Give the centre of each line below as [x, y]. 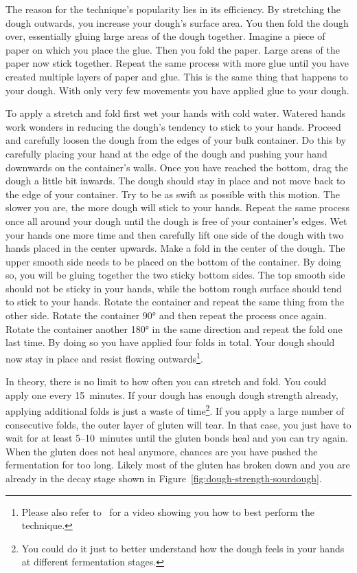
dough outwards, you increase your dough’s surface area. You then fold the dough [177, 22]
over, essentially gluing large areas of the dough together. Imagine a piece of [165, 36]
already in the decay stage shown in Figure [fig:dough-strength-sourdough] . [164, 478]
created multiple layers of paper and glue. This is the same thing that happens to [177, 76]
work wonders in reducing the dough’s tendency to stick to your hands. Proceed [173, 126]
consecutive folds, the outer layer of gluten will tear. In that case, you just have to [178, 424]
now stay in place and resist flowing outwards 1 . [104, 357]
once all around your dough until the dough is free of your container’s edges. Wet [176, 220]
